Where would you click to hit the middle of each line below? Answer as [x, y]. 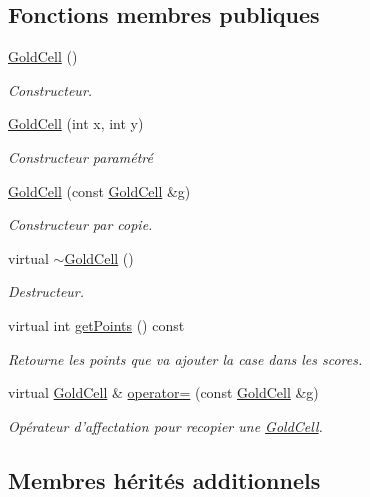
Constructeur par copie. [80, 224]
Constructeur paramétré [80, 156]
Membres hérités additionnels [164, 479]
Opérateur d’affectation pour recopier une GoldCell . [165, 425]
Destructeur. [46, 291]
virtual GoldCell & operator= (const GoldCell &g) [163, 392]
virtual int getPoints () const [96, 324]
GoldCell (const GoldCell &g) [99, 190]
